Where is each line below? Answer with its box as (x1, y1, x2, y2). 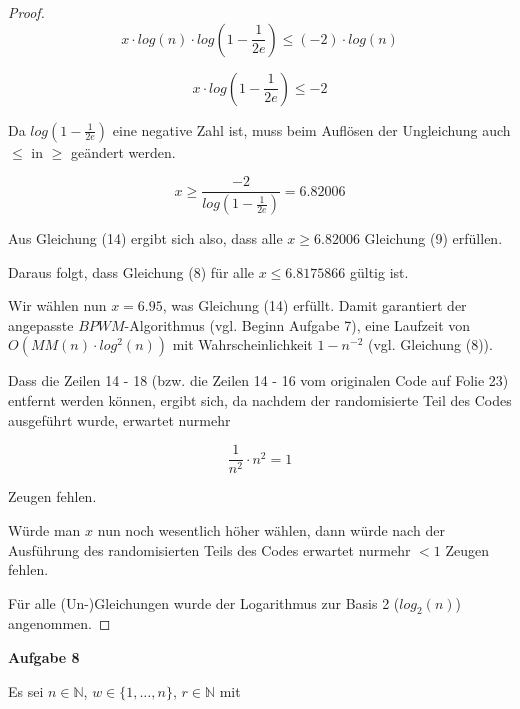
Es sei (8, 680, 44, 701)
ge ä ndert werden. (70, 141, 176, 162)
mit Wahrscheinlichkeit (172, 334, 313, 355)
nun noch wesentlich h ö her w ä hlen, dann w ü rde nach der (97, 519, 445, 540)
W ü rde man (8, 519, 81, 540)
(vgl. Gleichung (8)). (367, 334, 493, 355)
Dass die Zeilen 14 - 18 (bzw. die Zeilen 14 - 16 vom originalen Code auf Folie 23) (8, 370, 509, 391)
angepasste (8, 314, 74, 335)
